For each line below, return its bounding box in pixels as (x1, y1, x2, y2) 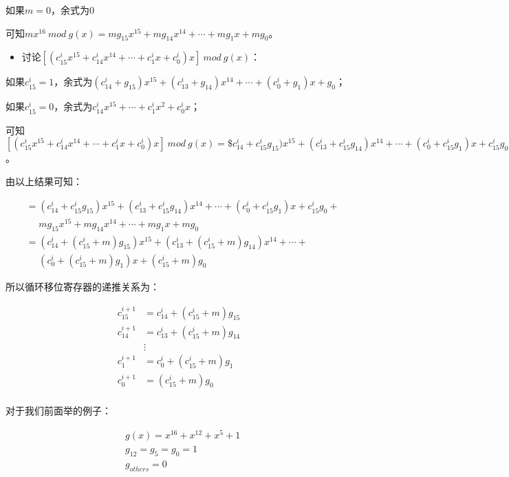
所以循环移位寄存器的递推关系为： (6, 279, 160, 294)
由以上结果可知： (6, 173, 83, 188)
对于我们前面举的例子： (6, 403, 111, 418)
